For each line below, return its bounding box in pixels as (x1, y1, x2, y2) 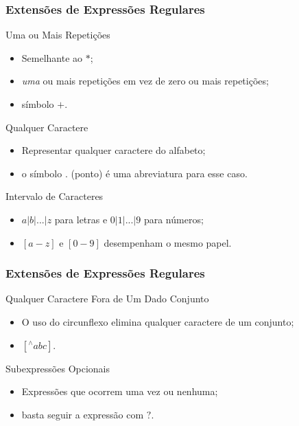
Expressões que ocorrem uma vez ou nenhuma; (21, 384, 218, 399)
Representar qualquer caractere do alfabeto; (21, 143, 206, 157)
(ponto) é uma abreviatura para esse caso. (71, 166, 248, 180)
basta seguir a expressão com (21, 407, 144, 421)
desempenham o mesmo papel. (104, 235, 232, 249)
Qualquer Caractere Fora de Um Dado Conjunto (5, 291, 209, 306)
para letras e (54, 212, 108, 226)
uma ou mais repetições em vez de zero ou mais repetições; (21, 74, 269, 88)
